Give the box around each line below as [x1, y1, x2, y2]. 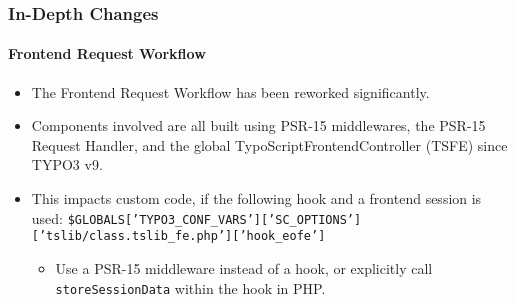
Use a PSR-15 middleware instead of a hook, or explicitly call [55, 257, 433, 278]
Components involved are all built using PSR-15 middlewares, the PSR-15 [31, 115, 486, 136]
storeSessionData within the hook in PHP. [55, 277, 326, 298]
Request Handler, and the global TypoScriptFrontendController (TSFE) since [31, 134, 508, 155]
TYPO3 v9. [31, 154, 103, 175]
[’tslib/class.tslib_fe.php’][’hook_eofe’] [31, 229, 326, 244]
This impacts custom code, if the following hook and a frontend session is [31, 188, 482, 209]
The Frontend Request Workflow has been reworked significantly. [31, 81, 430, 102]
